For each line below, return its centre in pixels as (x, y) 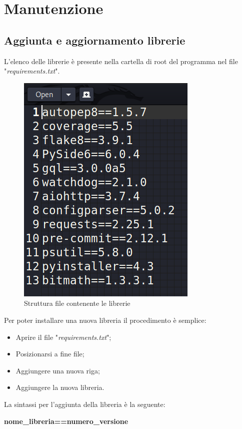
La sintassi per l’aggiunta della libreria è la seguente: (85, 404)
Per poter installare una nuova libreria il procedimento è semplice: (105, 320)
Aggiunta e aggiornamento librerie (95, 40)
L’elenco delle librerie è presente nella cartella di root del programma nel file (121, 61)
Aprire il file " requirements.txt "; (63, 337)
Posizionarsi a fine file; (50, 354)
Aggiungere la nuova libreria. (60, 387)
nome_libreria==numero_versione (66, 421)
